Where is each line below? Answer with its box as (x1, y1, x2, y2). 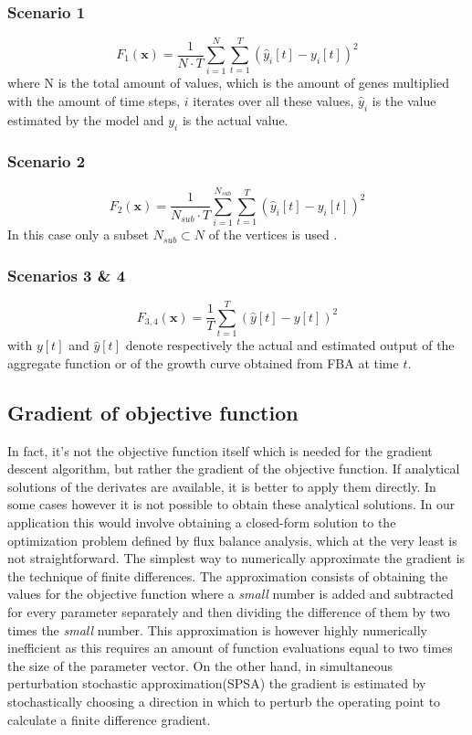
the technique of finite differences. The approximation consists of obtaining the (7, 566, 448, 585)
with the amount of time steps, (7, 91, 181, 110)
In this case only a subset (7, 225, 150, 244)
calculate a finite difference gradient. (7, 709, 211, 729)
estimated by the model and (7, 110, 164, 129)
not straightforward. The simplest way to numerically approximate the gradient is (7, 549, 466, 568)
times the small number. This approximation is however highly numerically (7, 620, 427, 639)
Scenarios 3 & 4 (7, 263, 126, 286)
